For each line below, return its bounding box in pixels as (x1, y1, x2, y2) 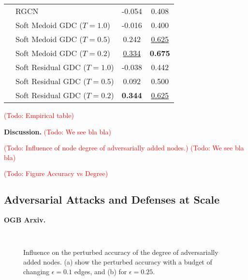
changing (23, 266, 50, 276)
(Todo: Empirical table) (4, 110, 74, 120)
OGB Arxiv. (4, 215, 46, 225)
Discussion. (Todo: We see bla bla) (4, 126, 111, 136)
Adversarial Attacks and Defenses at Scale (4, 192, 220, 207)
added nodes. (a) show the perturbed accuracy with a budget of (23, 256, 212, 266)
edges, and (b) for (74, 266, 127, 276)
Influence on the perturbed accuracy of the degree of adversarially (23, 247, 219, 257)
